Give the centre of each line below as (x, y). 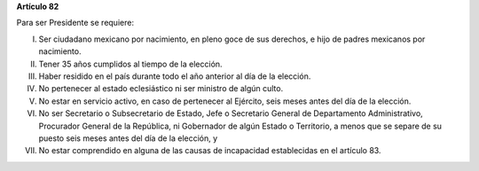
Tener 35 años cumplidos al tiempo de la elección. (130, 64)
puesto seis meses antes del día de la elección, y (128, 138)
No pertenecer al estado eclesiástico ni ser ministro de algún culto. (161, 89)
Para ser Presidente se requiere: (75, 23)
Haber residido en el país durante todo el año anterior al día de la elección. (175, 76)
